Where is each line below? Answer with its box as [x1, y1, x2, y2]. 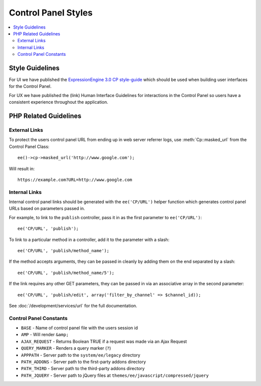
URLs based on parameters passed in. [9, 206, 85, 211]
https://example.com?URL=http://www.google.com [17, 177, 132, 182]
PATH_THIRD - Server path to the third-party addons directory [21, 366, 145, 371]
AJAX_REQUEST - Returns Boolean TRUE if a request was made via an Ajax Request [21, 338, 187, 344]
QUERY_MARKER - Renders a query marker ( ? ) [21, 345, 111, 351]
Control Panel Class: [9, 144, 50, 149]
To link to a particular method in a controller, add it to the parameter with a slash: [9, 237, 170, 242]
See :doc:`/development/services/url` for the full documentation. [9, 303, 137, 308]
